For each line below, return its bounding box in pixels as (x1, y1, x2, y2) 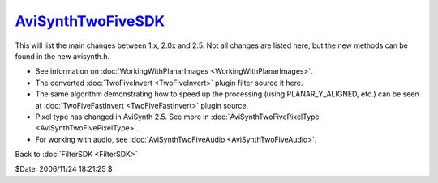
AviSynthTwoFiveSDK (15, 12, 165, 30)
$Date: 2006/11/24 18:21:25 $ (15, 164, 113, 174)
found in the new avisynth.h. (15, 51, 110, 61)
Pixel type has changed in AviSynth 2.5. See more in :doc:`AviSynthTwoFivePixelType (35, 112, 320, 121)
